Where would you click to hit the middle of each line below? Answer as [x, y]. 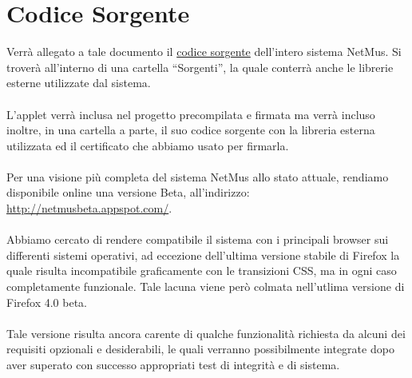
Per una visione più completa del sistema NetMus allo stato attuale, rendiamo [198, 176]
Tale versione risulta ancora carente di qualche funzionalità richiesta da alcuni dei [206, 333]
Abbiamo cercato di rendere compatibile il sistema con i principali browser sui [198, 239]
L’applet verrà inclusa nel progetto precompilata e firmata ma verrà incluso [191, 114]
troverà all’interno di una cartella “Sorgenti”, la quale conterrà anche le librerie [200, 67]
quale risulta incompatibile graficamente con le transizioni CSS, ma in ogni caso [202, 271]
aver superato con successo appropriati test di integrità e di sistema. [173, 364]
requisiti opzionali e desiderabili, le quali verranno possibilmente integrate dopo [200, 349]
